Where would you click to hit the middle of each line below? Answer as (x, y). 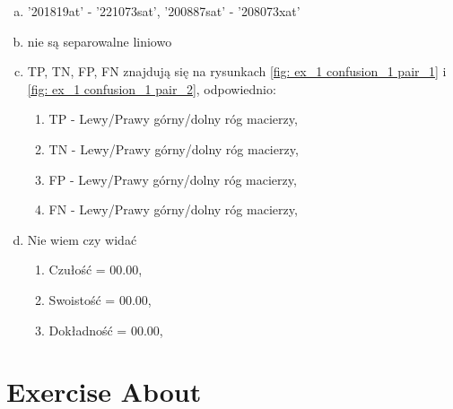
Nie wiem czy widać (82, 239)
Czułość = (77, 270)
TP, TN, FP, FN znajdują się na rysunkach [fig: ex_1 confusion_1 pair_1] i (237, 71)
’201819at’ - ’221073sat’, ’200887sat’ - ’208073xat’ (164, 11)
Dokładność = (88, 330)
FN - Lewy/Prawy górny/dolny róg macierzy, (173, 209)
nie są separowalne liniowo (100, 41)
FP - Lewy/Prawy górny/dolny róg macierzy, (173, 179)
